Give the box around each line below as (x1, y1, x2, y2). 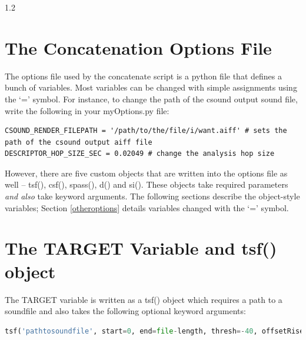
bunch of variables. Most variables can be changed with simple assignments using (5, 81, 297, 94)
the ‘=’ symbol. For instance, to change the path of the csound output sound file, (5, 92, 298, 105)
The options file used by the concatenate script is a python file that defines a (5, 69, 282, 82)
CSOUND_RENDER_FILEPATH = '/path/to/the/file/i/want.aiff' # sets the (5, 126, 287, 135)
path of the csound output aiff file (5, 138, 152, 146)
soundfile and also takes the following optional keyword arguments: (5, 305, 246, 317)
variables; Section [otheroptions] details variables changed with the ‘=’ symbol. (5, 201, 289, 214)
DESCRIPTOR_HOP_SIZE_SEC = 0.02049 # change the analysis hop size (5, 149, 275, 158)
